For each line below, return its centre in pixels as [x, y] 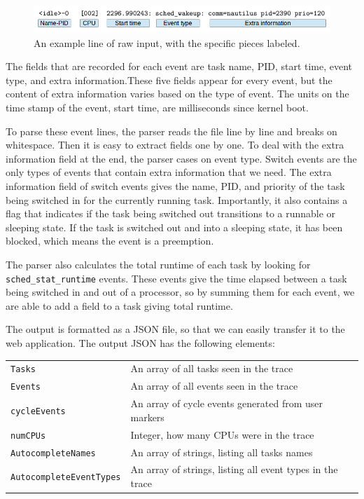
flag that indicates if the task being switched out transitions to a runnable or [171, 213]
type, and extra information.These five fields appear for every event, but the [169, 80]
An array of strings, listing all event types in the [234, 469]
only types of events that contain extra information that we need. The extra [169, 172]
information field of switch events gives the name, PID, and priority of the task [175, 186]
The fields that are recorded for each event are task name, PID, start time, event [179, 66]
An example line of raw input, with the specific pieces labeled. [167, 42]
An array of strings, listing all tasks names [222, 452]
